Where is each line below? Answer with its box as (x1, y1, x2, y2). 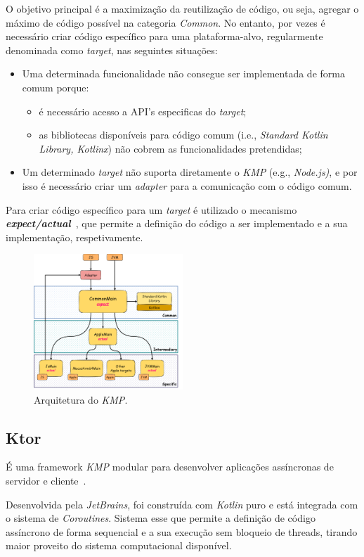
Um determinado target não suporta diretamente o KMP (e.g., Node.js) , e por (22, 165, 358, 179)
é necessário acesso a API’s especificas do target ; (39, 103, 247, 118)
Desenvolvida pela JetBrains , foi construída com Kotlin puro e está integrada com (6, 497, 358, 511)
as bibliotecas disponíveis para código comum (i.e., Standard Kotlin (39, 127, 328, 142)
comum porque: (22, 79, 89, 94)
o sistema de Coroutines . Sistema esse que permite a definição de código (6, 511, 316, 525)
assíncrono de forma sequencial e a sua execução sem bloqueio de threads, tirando (6, 524, 358, 539)
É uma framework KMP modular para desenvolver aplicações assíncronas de (6, 459, 334, 474)
